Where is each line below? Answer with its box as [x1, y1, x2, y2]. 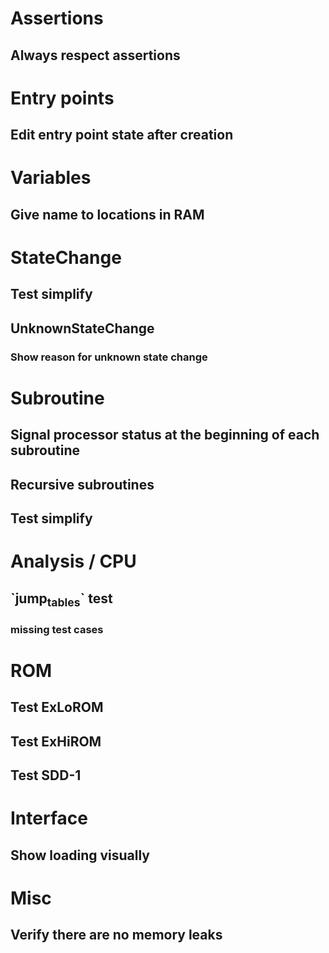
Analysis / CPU [10, 550, 137, 573]
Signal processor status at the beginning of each [10, 427, 320, 444]
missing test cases [10, 622, 104, 636]
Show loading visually [10, 847, 151, 864]
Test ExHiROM [10, 733, 102, 750]
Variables [10, 167, 92, 189]
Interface [10, 807, 88, 830]
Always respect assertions [10, 47, 181, 64]
